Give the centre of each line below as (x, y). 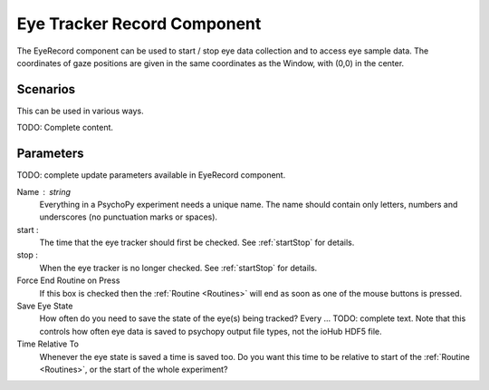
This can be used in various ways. (80, 111)
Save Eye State (45, 306)
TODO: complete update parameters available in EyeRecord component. (151, 175)
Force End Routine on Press (68, 280)
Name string (44, 191)
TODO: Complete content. (65, 128)
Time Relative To (48, 344)
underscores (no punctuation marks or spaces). (128, 217)
